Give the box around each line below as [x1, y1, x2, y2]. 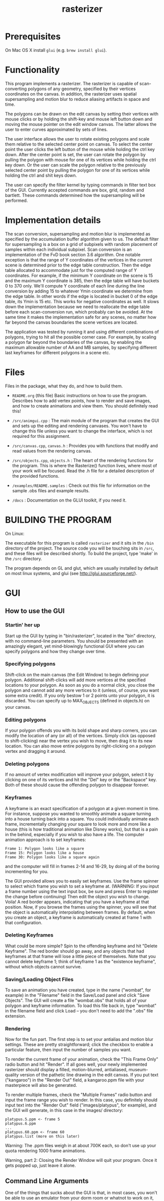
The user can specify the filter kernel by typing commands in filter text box [5, 182, 156, 188]
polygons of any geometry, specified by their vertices [27, 86, 136, 92]
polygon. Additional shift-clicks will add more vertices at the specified [5, 677, 146, 683]
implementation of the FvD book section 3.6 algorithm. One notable [5, 251, 141, 258]
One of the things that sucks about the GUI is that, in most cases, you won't [5, 1190, 158, 1196]
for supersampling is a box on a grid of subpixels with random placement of [5, 241, 158, 247]
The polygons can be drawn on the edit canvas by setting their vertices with [5, 111, 159, 117]
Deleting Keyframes [5, 932, 54, 938]
